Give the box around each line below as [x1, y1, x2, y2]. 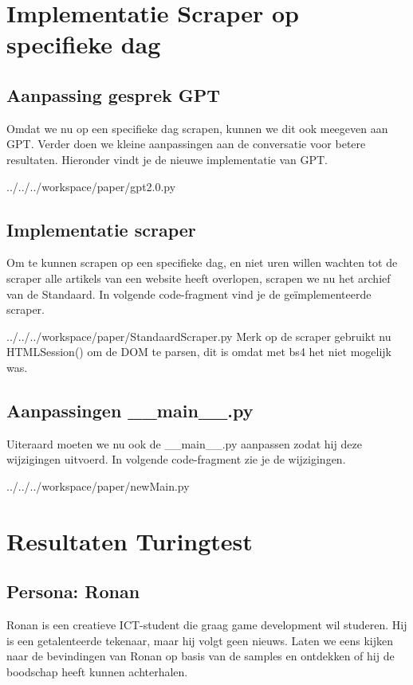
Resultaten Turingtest [6, 524, 253, 557]
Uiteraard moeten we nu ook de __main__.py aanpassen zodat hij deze [6, 435, 362, 452]
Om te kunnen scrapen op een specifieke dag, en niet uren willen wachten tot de [6, 254, 398, 271]
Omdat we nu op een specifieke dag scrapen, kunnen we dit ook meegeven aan [6, 119, 388, 136]
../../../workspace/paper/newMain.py [6, 477, 190, 494]
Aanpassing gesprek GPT [6, 82, 221, 107]
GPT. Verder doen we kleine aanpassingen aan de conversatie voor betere [6, 135, 366, 152]
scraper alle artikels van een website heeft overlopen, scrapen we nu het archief [6, 269, 391, 286]
